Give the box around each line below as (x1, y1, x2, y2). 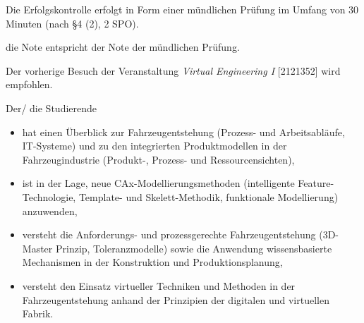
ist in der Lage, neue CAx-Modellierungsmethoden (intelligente (22, 176, 295, 190)
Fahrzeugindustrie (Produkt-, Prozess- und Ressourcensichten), (22, 152, 295, 166)
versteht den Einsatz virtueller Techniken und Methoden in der (22, 278, 296, 293)
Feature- (298, 176, 334, 190)
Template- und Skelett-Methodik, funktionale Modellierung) (78, 189, 339, 204)
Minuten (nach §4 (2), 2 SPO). (6, 16, 139, 30)
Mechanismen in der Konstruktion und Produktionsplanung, (22, 255, 283, 269)
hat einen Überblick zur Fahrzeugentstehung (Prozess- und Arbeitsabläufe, (22, 124, 345, 139)
